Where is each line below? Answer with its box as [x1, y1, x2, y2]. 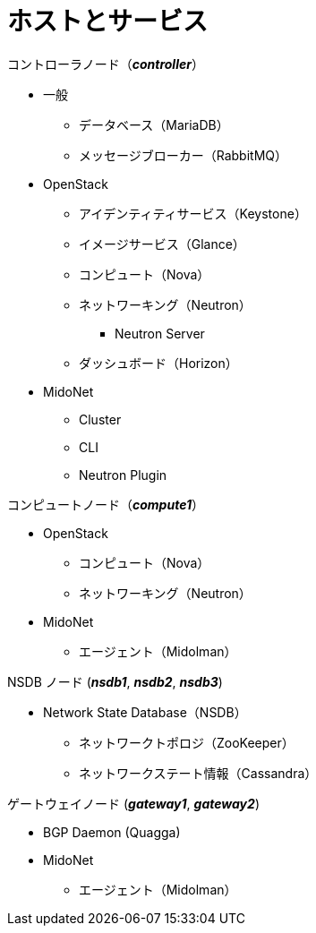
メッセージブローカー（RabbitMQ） [79, 147, 287, 163]
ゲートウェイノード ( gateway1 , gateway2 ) [7, 795, 260, 811]
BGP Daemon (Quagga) [43, 824, 181, 840]
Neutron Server [115, 325, 205, 341]
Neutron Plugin [79, 466, 167, 483]
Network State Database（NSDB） [43, 704, 247, 720]
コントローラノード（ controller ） [7, 56, 204, 72]
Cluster [79, 411, 122, 427]
